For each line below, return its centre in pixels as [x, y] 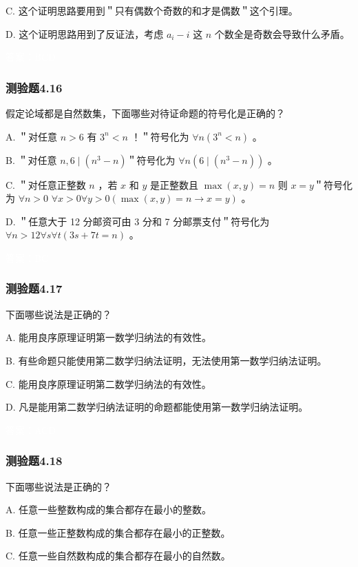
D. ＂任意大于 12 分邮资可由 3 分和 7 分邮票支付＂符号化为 [138, 221]
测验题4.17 [34, 288]
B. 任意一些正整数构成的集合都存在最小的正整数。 [118, 532]
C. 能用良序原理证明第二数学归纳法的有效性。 [108, 383]
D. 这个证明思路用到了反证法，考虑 [85, 33]
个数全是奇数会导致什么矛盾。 [282, 33]
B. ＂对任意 [31, 159]
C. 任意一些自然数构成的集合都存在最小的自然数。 [118, 556]
